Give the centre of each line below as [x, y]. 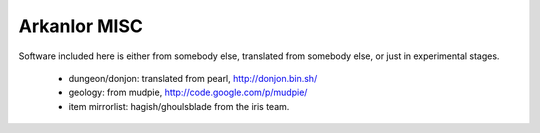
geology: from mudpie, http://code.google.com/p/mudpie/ [188, 92]
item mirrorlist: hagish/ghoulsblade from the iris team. [179, 106]
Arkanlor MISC [81, 26]
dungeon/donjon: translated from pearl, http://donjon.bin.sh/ [193, 78]
